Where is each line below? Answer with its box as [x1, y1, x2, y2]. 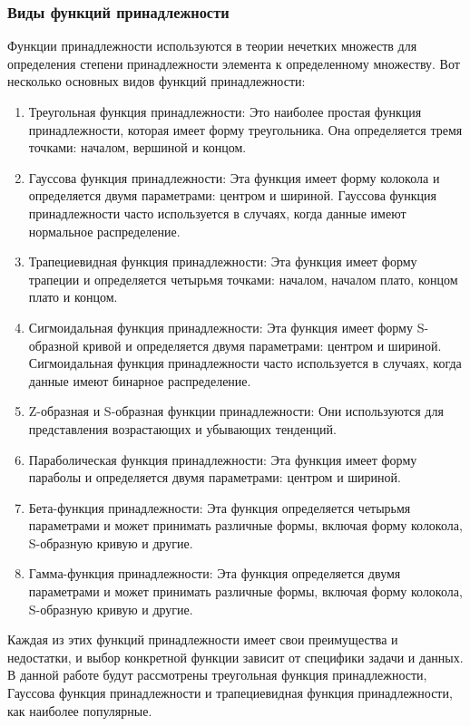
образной [28, 335, 79, 354]
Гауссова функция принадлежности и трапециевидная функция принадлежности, [7, 683, 453, 702]
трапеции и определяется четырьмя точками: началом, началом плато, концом [28, 269, 458, 288]
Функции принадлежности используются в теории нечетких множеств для [7, 36, 417, 55]
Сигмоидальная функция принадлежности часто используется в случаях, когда [28, 353, 462, 373]
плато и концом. [28, 287, 118, 306]
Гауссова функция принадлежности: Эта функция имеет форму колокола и [28, 168, 440, 187]
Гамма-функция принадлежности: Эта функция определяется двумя [28, 564, 401, 583]
